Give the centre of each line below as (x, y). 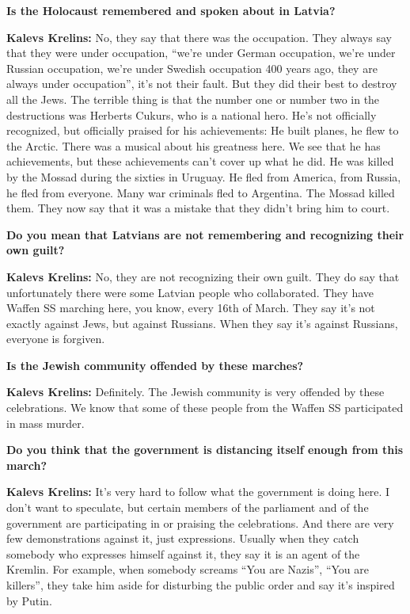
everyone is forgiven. (56, 339)
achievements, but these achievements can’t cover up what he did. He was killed (200, 161)
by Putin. (29, 600)
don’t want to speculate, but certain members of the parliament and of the (188, 507)
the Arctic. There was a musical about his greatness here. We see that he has (194, 145)
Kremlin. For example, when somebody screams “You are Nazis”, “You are (188, 569)
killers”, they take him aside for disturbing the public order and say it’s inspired (201, 585)
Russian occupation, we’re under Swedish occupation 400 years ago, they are (192, 68)
